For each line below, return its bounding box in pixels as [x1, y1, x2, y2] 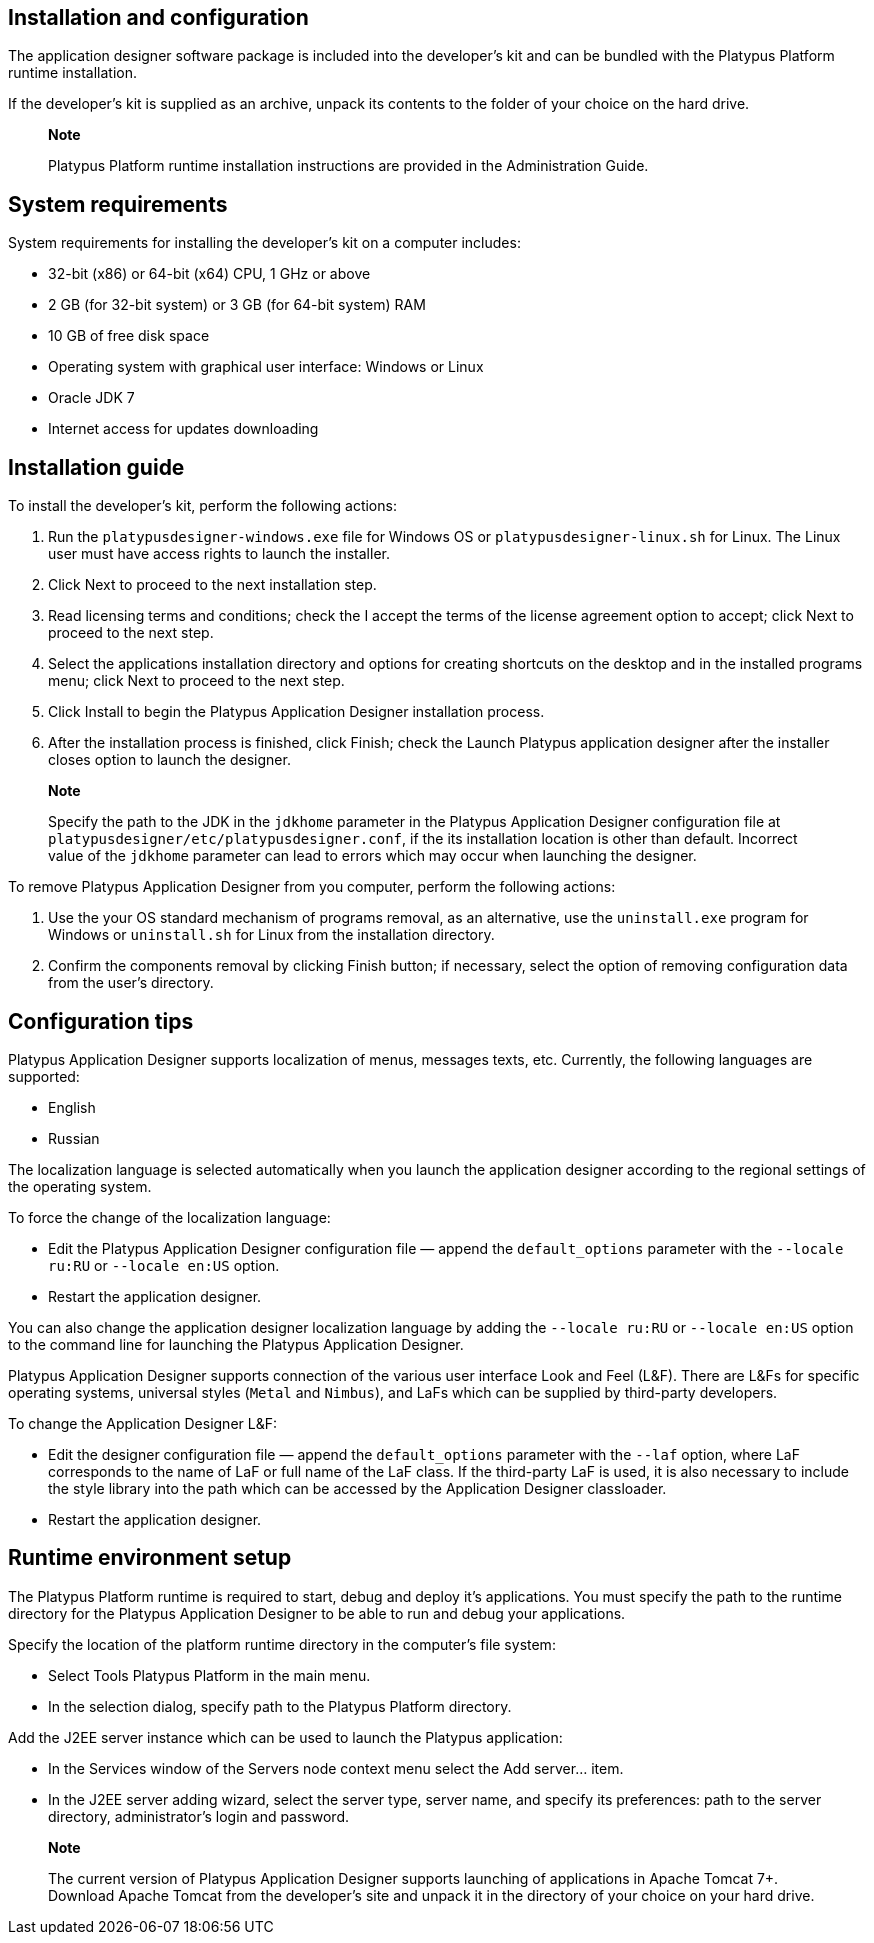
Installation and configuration [8, 5, 309, 30]
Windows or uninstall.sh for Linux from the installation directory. [48, 926, 495, 944]
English [48, 1098, 96, 1116]
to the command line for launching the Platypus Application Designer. [8, 1335, 464, 1353]
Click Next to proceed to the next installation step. [48, 576, 377, 594]
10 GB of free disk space [48, 327, 210, 345]
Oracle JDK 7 [48, 389, 135, 407]
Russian [48, 1129, 100, 1147]
